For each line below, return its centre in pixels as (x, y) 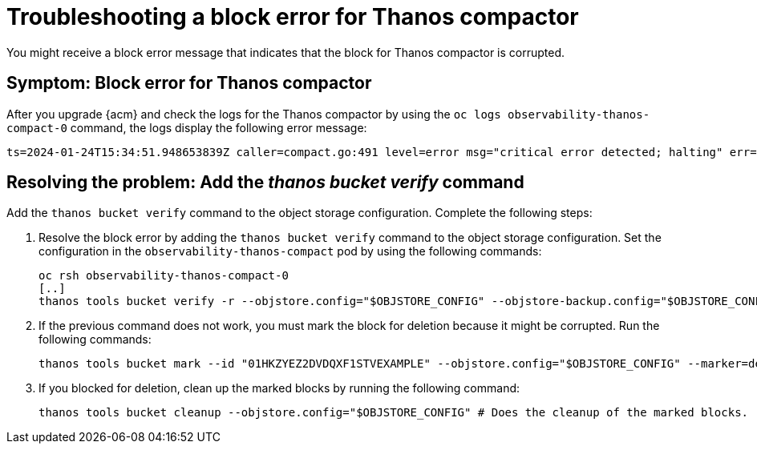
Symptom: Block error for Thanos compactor (189, 83)
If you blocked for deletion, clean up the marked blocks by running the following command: (279, 388)
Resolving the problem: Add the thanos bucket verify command (265, 183)
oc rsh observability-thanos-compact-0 (164, 276)
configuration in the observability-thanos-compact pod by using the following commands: (290, 251)
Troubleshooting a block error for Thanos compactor (293, 17)
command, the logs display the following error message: (219, 127)
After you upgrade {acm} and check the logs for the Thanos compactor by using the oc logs (254, 114)
